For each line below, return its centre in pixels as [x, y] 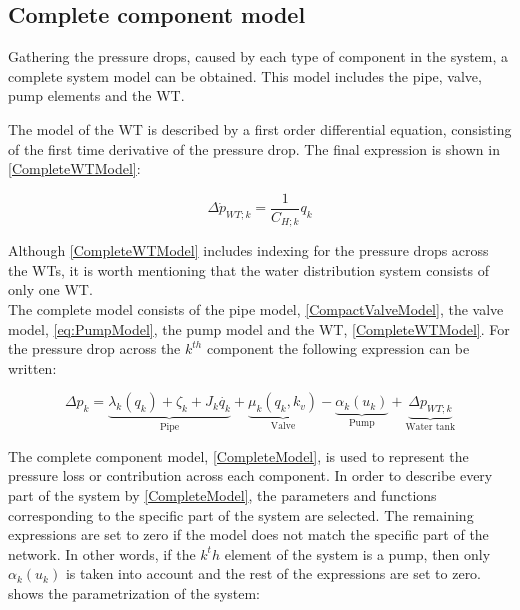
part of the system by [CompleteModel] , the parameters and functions [222, 495]
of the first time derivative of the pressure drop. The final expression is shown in [254, 148]
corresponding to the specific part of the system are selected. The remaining [241, 514]
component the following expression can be [338, 348]
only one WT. [50, 289]
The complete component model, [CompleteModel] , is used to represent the [238, 455]
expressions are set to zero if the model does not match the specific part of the [248, 534]
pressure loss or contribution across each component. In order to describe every [250, 475]
